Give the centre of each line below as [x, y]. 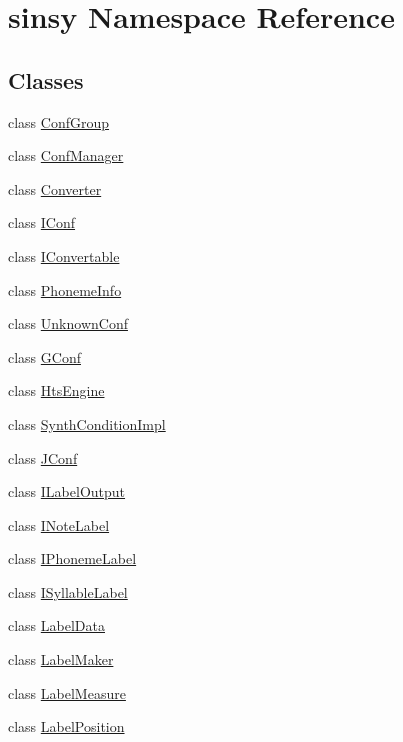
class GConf [44, 356]
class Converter [55, 188]
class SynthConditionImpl [87, 423]
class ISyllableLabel [68, 591]
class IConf [42, 222]
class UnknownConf [68, 323]
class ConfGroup [59, 121]
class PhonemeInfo [65, 289]
